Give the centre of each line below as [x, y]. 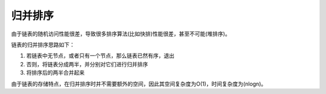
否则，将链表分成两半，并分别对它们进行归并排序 [87, 64]
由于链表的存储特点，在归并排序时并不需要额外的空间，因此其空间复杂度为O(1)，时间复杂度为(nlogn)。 [139, 84]
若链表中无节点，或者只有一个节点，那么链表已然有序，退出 [100, 56]
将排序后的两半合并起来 [55, 73]
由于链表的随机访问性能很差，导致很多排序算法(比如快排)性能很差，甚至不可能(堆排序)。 [121, 34]
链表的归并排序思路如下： [43, 45]
